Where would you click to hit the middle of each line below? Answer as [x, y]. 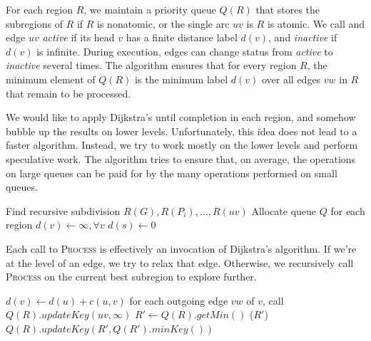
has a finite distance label [182, 37]
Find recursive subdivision [63, 210]
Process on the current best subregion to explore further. [131, 277]
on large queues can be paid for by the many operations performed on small [172, 173]
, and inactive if [303, 37]
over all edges [291, 79]
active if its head [78, 37]
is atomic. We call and [316, 23]
